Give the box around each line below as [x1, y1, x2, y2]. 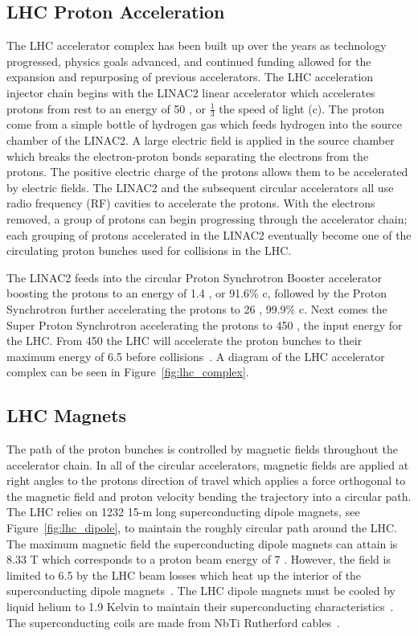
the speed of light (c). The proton [219, 100, 385, 117]
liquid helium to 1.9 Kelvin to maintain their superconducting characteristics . [6, 598, 394, 615]
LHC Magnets [6, 403, 127, 428]
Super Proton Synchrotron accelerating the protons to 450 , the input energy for [6, 316, 403, 333]
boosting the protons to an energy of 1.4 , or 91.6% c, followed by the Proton [6, 285, 387, 302]
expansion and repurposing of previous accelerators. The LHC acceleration [6, 68, 374, 85]
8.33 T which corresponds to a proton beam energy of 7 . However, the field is [6, 551, 391, 568]
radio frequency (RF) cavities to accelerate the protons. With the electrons [6, 195, 375, 211]
